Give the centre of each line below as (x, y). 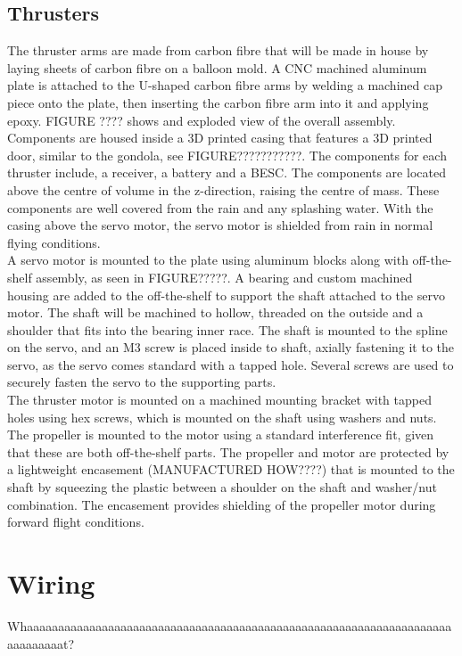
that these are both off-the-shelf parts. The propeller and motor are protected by (228, 451)
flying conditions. (54, 242)
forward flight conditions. (76, 522)
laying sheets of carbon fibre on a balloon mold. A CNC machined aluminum (217, 67)
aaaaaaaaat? (41, 643)
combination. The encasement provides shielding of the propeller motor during (222, 504)
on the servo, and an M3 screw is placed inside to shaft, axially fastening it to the (231, 347)
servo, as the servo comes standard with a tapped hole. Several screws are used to (231, 364)
